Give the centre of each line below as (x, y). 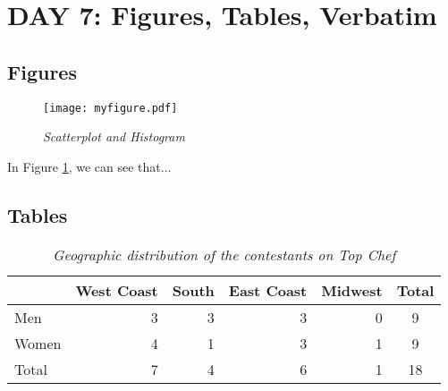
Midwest (352, 290)
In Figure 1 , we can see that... (89, 166)
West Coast (117, 290)
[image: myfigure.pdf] (110, 108)
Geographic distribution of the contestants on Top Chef (224, 254)
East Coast (268, 290)
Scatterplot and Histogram (114, 136)
